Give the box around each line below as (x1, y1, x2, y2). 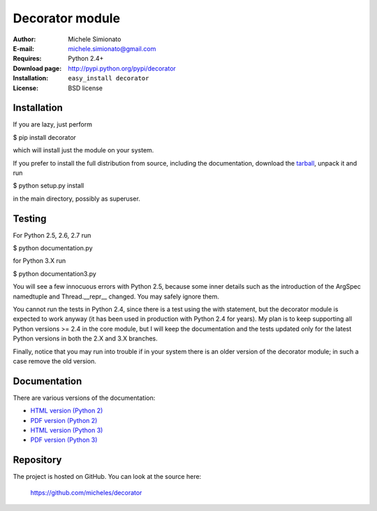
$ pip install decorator (13, 133, 77, 141)
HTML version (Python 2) (30, 406, 103, 415)
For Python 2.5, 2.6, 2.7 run (13, 231, 91, 239)
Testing (13, 213, 47, 224)
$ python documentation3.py (13, 269, 97, 278)
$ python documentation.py (13, 244, 94, 252)
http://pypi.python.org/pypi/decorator (68, 64, 176, 73)
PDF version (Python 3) (30, 436, 98, 444)
